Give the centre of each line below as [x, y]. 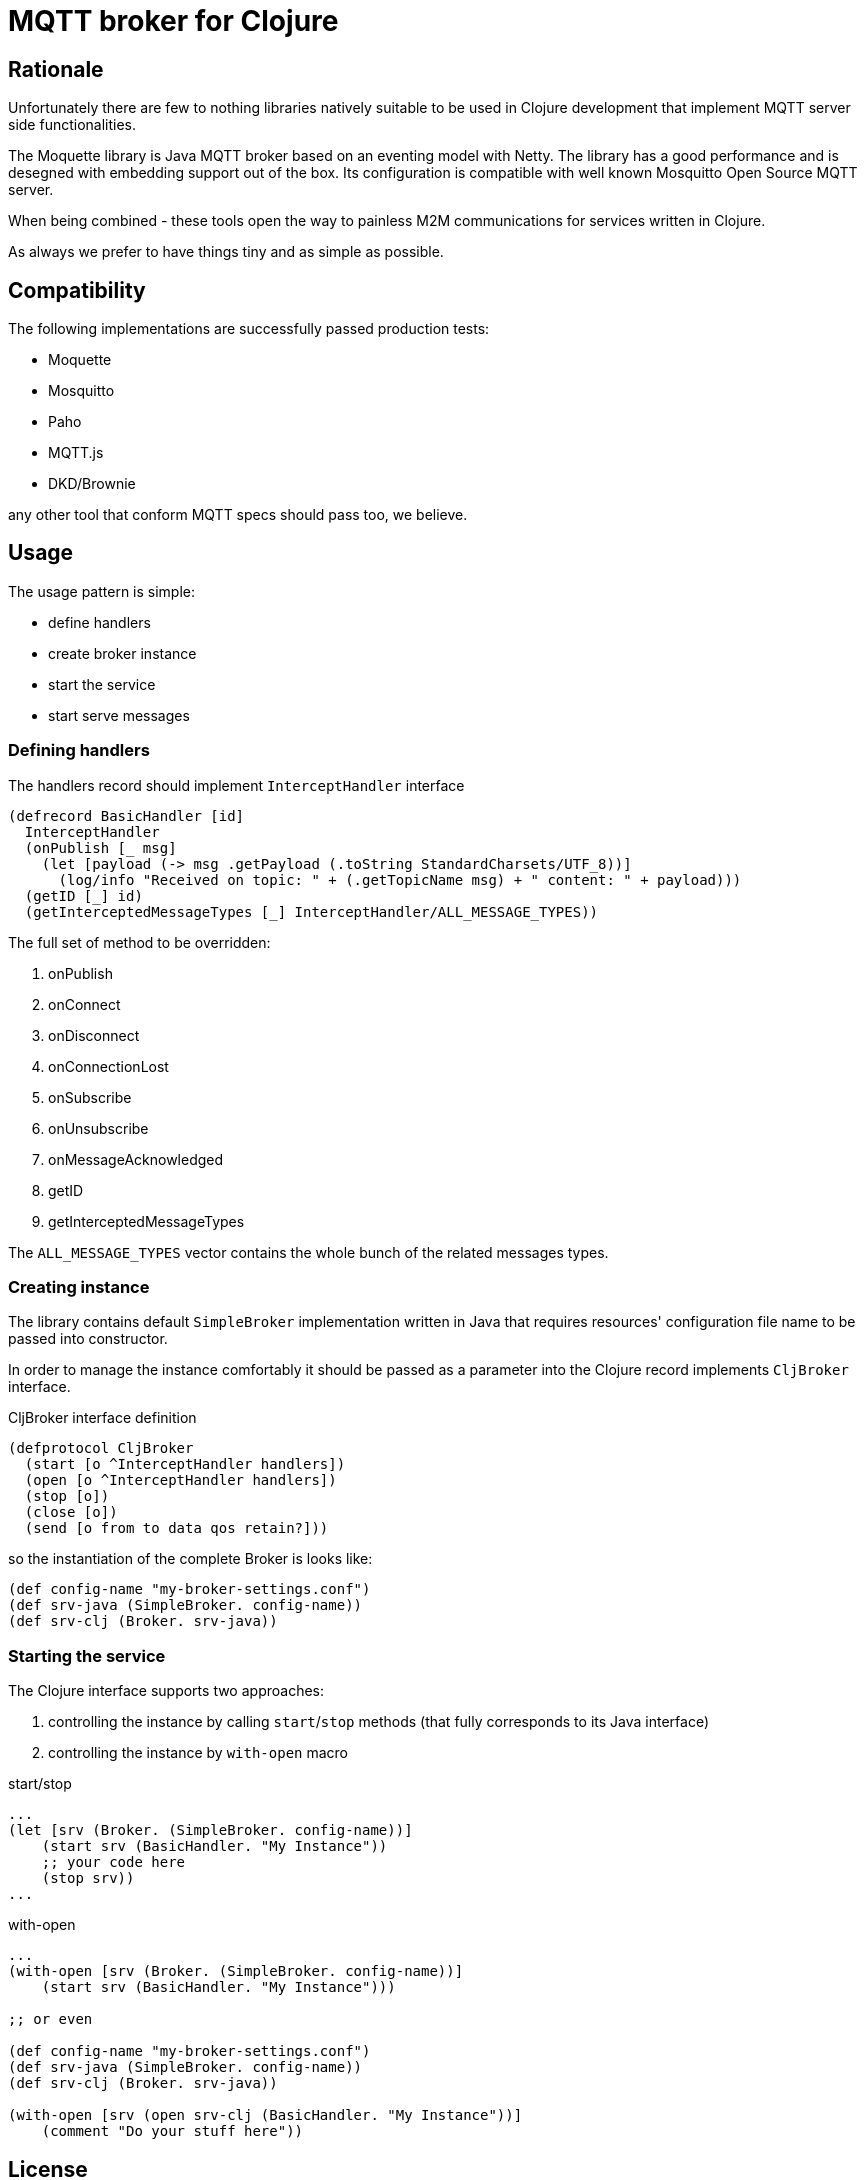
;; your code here [113, 1862]
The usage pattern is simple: [102, 591]
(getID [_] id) [83, 895]
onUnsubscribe [98, 1128]
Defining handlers [79, 750]
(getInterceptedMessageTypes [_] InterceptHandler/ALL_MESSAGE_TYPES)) [311, 911]
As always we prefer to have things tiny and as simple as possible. [226, 252]
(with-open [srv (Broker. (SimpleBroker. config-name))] [236, 1971]
